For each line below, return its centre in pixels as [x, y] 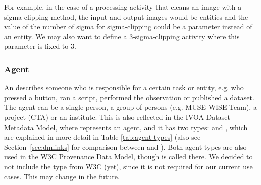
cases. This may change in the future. [62, 176]
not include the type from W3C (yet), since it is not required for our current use [128, 166]
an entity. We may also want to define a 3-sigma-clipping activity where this [122, 36]
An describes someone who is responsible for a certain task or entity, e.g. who [124, 87]
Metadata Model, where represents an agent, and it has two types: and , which [126, 127]
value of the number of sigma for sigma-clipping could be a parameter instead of [128, 26]
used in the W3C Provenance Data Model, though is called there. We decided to [128, 157]
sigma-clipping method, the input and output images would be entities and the [126, 16]
